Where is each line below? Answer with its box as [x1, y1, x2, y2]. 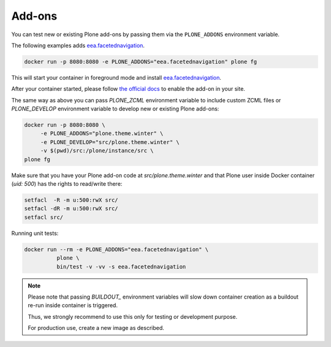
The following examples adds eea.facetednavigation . [11, 42, 145, 49]
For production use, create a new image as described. [28, 324, 165, 332]
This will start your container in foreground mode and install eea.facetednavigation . [11, 74, 222, 81]
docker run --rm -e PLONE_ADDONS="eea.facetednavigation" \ [24, 246, 209, 253]
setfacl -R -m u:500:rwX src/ [24, 196, 119, 204]
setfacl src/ [24, 213, 64, 221]
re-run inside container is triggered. [28, 302, 118, 309]
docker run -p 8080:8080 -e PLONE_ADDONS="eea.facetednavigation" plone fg [24, 58, 257, 65]
